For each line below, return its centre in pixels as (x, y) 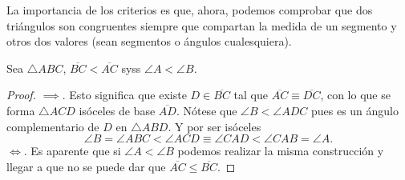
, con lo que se (355, 95)
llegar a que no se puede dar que (86, 166)
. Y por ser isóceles (215, 126)
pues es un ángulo (355, 110)
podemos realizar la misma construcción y (281, 151)
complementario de (53, 126)
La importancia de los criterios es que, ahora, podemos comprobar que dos (190, 10)
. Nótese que (207, 110)
